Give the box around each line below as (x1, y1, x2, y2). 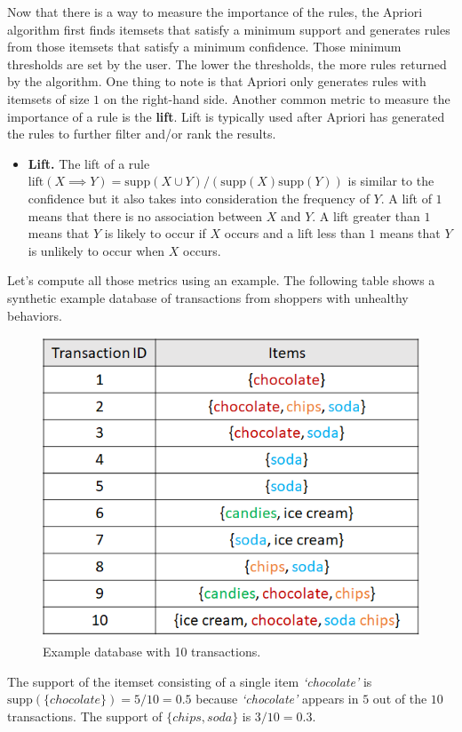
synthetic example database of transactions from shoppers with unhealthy (7, 288, 409, 306)
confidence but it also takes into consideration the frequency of (28, 188, 370, 207)
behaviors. (7, 306, 62, 324)
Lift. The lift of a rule (28, 154, 150, 172)
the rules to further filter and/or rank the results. (7, 124, 276, 143)
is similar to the (347, 171, 434, 190)
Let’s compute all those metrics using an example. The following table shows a (7, 271, 435, 290)
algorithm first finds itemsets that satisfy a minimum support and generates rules (7, 20, 450, 38)
